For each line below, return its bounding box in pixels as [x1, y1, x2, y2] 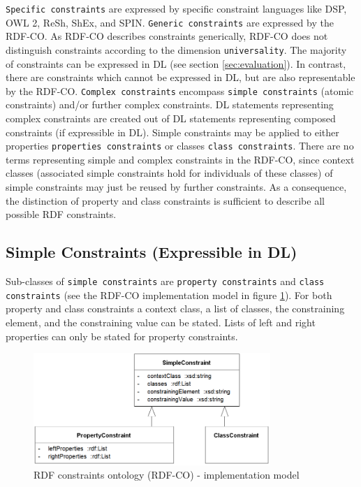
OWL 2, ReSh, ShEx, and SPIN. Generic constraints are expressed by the [6, 15, 334, 29]
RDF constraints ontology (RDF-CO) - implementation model [34, 467, 300, 482]
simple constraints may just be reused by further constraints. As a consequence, [6, 180, 347, 194]
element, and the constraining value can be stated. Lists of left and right [6, 314, 316, 329]
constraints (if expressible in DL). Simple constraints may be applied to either [6, 124, 339, 139]
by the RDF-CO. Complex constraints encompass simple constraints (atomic [6, 83, 354, 98]
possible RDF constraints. [6, 207, 117, 221]
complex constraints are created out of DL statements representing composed [6, 111, 336, 125]
